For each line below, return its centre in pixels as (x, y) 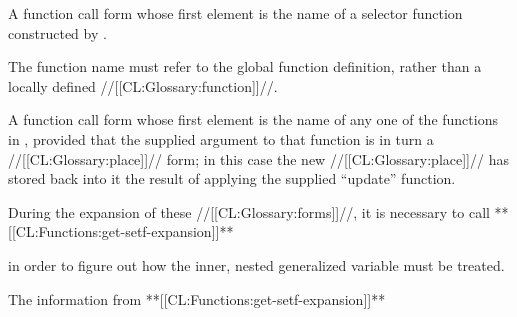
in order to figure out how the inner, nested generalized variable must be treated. (256, 264)
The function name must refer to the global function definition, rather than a (245, 66)
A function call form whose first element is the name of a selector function (235, 13)
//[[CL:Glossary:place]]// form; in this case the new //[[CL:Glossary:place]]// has (258, 158)
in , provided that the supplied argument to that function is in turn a (221, 138)
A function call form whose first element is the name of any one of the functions (253, 119)
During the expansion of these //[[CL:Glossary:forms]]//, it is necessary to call (249, 211)
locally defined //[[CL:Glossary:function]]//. (143, 85)
